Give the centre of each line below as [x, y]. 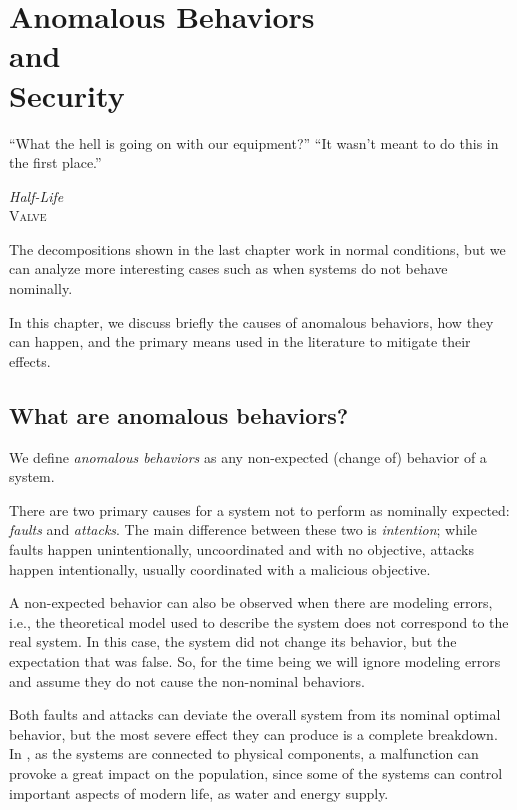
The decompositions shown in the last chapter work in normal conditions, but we [257, 248]
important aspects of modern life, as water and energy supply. [199, 792]
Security [67, 94]
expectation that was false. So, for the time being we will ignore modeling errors [255, 660]
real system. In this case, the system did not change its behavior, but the [233, 641]
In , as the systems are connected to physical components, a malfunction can [244, 753]
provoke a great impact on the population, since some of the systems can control [256, 772]
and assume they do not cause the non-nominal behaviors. [187, 680]
